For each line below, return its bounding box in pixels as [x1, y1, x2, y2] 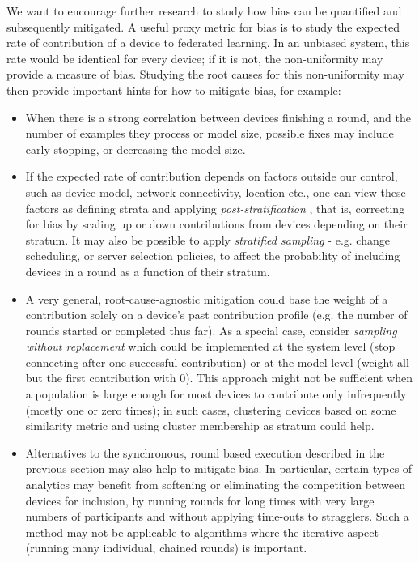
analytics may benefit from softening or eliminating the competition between [25, 476, 406, 493]
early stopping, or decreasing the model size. [25, 140, 246, 157]
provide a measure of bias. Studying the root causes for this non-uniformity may [6, 66, 404, 83]
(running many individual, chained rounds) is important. [25, 539, 307, 556]
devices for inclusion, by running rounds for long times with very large [25, 492, 375, 509]
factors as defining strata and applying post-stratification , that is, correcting [25, 199, 405, 216]
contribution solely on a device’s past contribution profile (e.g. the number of [25, 306, 408, 323]
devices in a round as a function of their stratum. [25, 262, 270, 279]
